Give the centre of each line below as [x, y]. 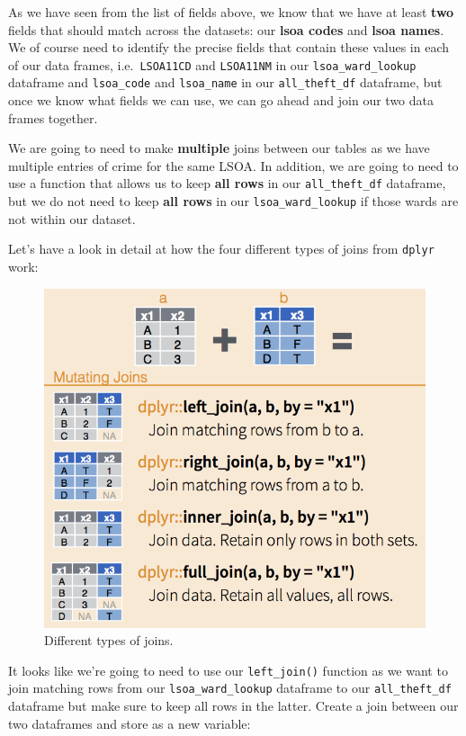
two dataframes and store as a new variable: [130, 723]
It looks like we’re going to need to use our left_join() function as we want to [228, 670]
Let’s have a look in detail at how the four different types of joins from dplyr [221, 249]
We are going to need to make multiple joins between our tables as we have [219, 148]
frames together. [53, 117]
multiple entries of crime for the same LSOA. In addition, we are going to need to [233, 165]
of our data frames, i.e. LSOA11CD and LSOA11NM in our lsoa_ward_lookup [212, 64]
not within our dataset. [72, 218]
